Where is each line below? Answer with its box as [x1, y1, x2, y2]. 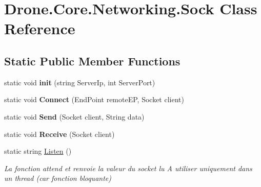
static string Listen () [4, 146, 72, 156]
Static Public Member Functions [4, 53, 180, 68]
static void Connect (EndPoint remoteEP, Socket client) [4, 94, 184, 105]
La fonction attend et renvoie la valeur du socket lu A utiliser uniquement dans [4, 162, 252, 173]
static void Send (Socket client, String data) [4, 111, 145, 122]
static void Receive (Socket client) [4, 128, 115, 139]
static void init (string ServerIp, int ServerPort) [4, 77, 155, 87]
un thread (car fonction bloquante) [4, 173, 111, 183]
